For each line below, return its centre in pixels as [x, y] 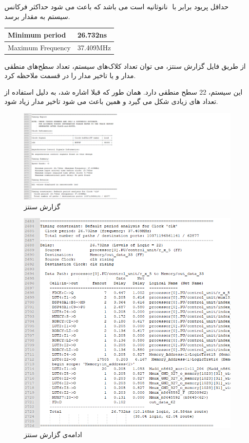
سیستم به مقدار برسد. [37, 16]
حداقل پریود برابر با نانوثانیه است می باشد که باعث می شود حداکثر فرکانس [116, 6]
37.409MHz [94, 47]
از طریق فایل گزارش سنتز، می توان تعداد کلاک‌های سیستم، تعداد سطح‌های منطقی [125, 66]
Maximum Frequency [39, 47]
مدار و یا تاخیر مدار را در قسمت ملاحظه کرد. [70, 75]
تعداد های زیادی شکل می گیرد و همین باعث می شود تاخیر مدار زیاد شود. [111, 101]
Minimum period [37, 34]
